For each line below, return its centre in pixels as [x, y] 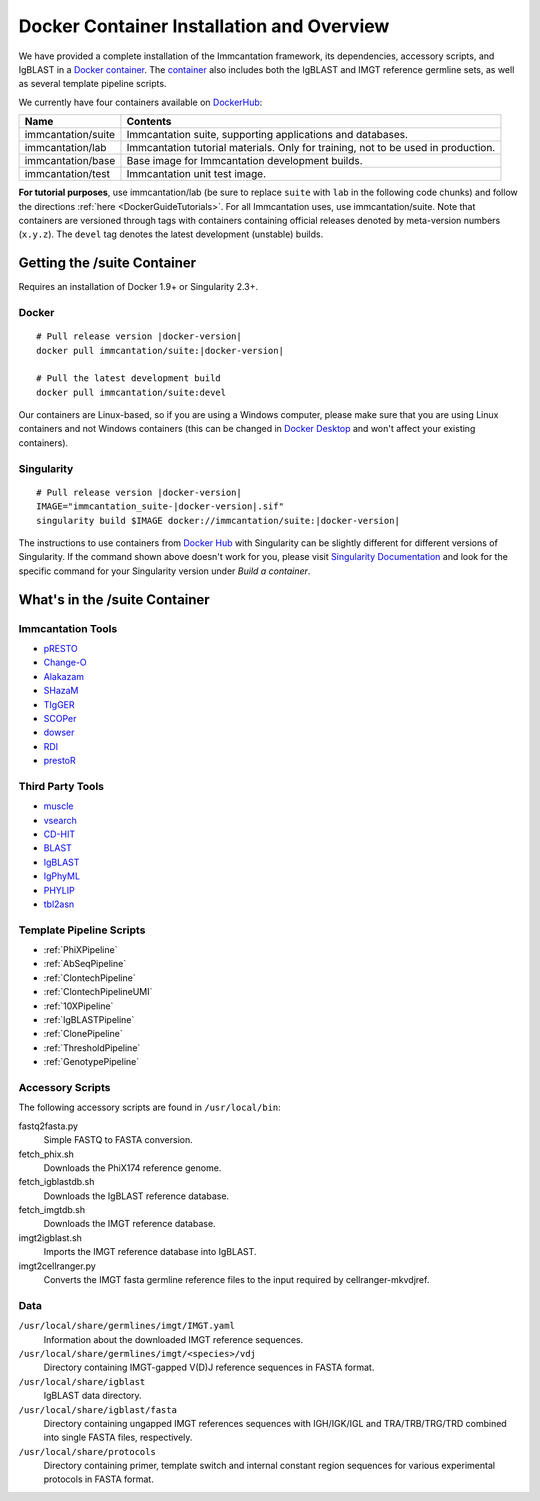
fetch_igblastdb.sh [56, 1182]
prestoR [60, 761]
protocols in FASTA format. [98, 1479]
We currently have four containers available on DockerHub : [140, 102]
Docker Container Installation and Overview [204, 26]
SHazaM [61, 691]
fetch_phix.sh [46, 1154]
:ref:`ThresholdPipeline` [92, 1047]
